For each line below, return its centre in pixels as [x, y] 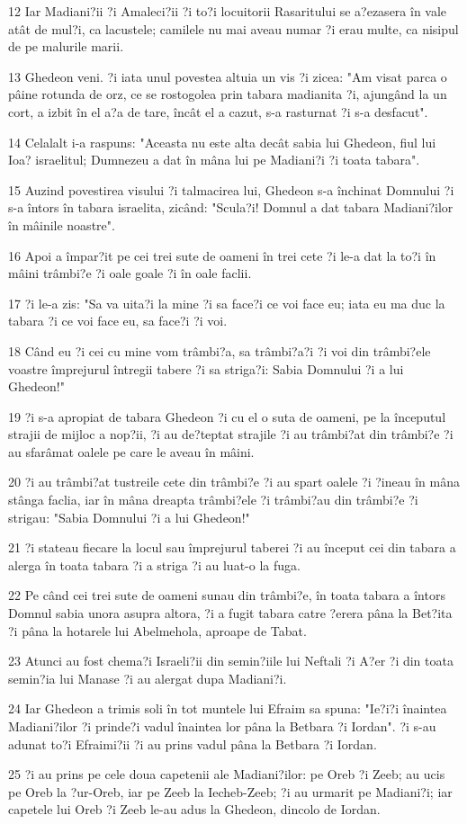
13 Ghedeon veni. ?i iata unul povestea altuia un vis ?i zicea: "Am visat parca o [228, 76]
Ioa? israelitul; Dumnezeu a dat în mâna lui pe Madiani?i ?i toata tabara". [214, 160]
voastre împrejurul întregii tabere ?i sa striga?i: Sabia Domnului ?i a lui [206, 368]
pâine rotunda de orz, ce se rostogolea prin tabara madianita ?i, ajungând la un [228, 94]
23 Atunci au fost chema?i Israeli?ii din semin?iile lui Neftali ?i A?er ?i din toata [231, 661]
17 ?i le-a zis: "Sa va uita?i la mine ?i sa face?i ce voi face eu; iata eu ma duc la [227, 303]
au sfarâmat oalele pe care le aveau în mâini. [131, 451]
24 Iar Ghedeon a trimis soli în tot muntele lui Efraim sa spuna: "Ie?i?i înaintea [228, 708]
